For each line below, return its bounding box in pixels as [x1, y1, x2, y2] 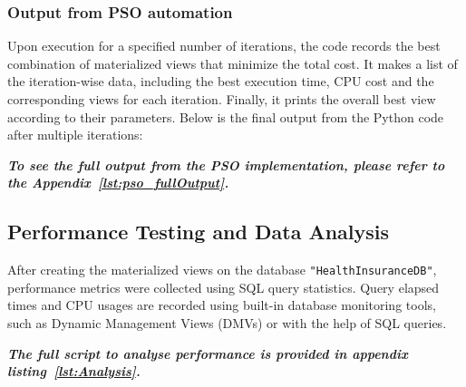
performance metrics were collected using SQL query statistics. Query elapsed [7, 277, 440, 296]
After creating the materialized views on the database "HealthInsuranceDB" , [7, 260, 437, 279]
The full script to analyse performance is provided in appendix [7, 343, 408, 363]
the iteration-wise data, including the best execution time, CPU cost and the [7, 72, 434, 91]
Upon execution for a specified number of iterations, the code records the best [7, 36, 441, 55]
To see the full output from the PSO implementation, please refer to [7, 155, 445, 174]
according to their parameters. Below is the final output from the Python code [7, 107, 444, 126]
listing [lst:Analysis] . [7, 362, 141, 381]
